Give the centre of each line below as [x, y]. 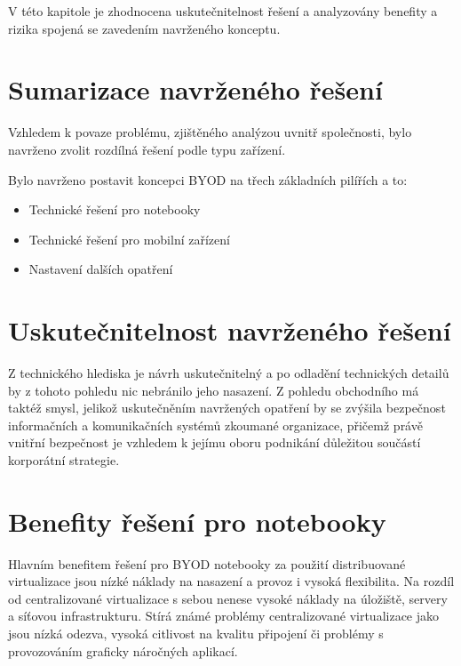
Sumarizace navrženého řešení [195, 89]
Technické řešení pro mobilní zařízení [129, 239]
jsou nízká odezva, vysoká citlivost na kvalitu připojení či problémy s [196, 634]
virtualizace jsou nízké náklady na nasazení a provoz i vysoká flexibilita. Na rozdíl [231, 581]
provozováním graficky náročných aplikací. [123, 650]
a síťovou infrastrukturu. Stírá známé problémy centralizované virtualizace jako [224, 616]
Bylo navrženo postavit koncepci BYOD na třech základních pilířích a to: [208, 179]
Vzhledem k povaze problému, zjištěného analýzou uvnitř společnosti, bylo [210, 132]
